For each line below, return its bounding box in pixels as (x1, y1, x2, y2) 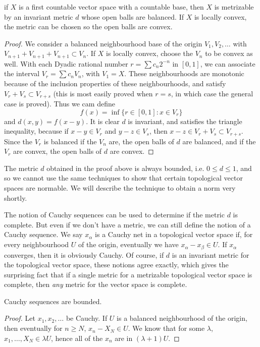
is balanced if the (43, 136, 97, 146)
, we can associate (200, 58, 255, 69)
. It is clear (86, 115, 120, 126)
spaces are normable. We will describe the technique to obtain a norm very (4, 183, 236, 193)
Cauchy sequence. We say (4, 229, 83, 240)
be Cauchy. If (66, 313, 108, 323)
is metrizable (214, 2, 254, 12)
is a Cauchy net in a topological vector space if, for (95, 229, 253, 240)
